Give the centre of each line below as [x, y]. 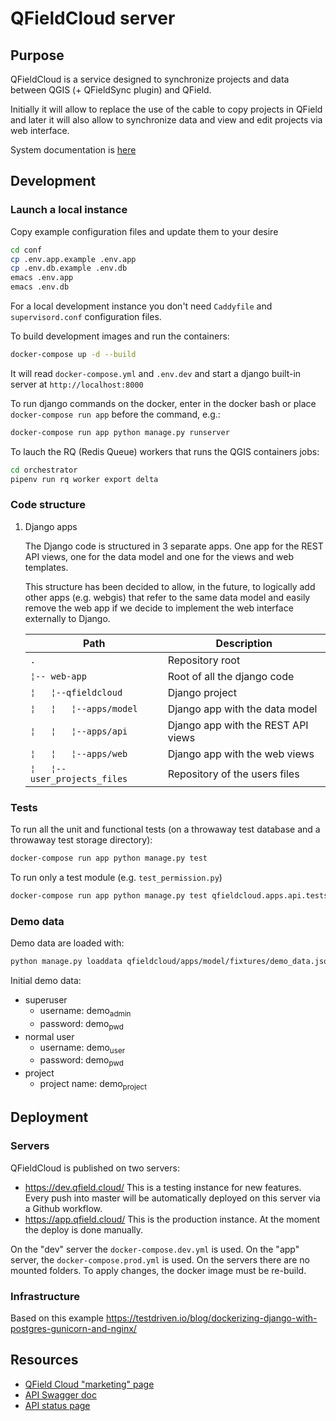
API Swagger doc [60, 1394]
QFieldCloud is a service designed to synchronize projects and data [150, 79]
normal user [49, 1036]
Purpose [37, 55]
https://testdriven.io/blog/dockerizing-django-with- [211, 1318]
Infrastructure [45, 1296]
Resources [44, 1360]
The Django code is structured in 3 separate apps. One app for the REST [174, 546]
